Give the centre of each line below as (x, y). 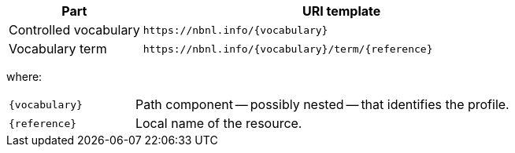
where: (24, 76)
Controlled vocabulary (74, 30)
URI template (341, 11)
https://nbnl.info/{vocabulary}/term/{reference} (288, 49)
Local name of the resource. (219, 123)
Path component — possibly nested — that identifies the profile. (322, 104)
